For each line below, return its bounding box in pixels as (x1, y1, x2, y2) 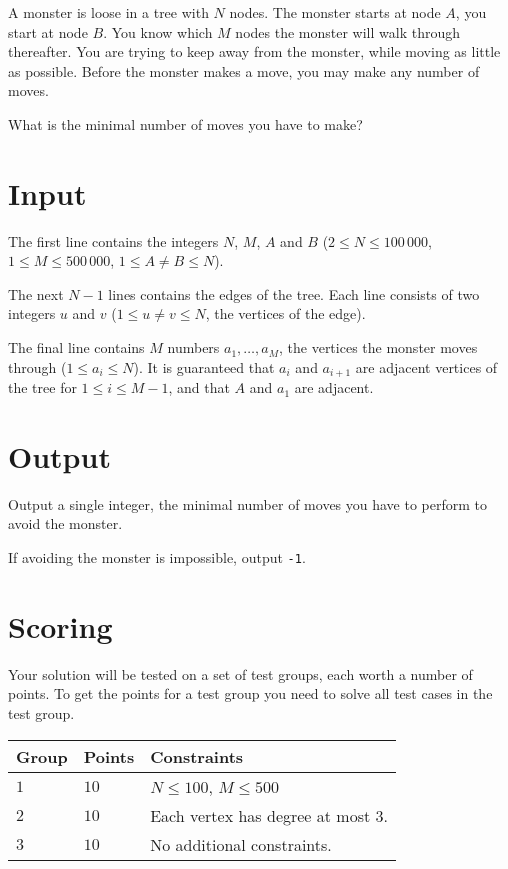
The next (8, 283, 64, 304)
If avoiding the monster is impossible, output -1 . (8, 547, 306, 568)
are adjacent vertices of (355, 356, 498, 377)
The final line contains (8, 337, 145, 358)
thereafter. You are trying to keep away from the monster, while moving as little (8, 41, 501, 62)
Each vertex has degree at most (150, 803, 371, 827)
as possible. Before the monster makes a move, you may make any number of (8, 60, 480, 81)
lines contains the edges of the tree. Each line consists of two (108, 283, 480, 304)
